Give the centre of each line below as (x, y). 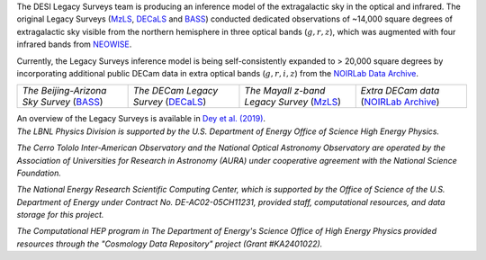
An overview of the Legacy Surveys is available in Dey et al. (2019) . (141, 119)
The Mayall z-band (285, 91)
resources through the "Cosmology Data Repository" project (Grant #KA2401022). (170, 244)
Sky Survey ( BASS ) (63, 102)
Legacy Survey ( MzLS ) (293, 102)
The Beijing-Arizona (64, 91)
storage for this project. (60, 215)
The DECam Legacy (175, 91)
